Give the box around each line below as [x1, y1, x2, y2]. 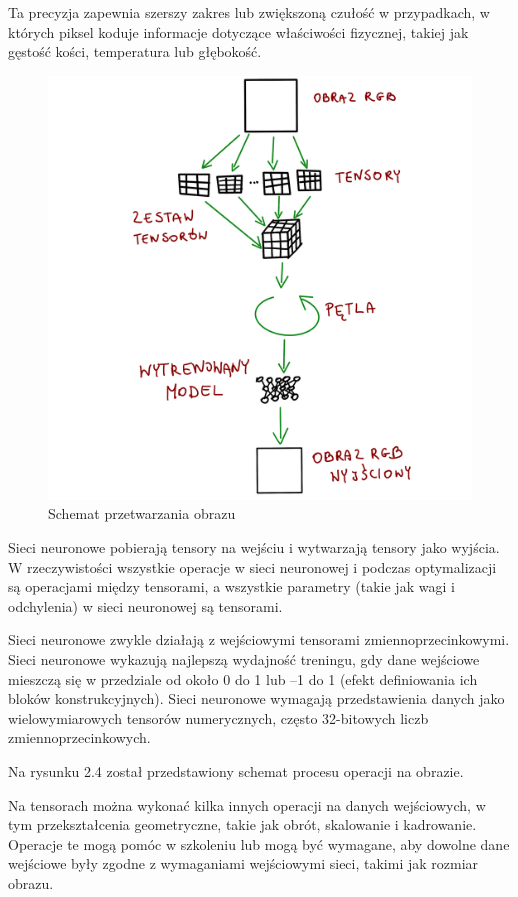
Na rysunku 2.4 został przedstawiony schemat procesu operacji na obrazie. [8, 760, 464, 781]
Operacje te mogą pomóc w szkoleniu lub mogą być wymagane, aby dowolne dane [8, 833, 510, 854]
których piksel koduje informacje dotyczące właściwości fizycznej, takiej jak [8, 21, 469, 42]
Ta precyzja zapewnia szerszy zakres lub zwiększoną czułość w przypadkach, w [8, 2, 490, 22]
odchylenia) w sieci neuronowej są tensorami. [8, 595, 283, 616]
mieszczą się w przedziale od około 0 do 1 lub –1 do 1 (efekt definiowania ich [8, 668, 478, 689]
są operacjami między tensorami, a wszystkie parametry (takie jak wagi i [8, 576, 455, 597]
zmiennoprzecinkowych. [8, 727, 151, 748]
